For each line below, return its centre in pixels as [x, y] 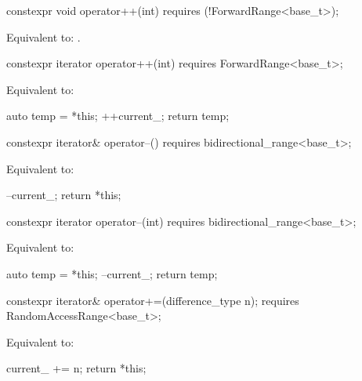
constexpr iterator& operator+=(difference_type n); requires [153, 300]
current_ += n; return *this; [76, 368]
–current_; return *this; [64, 195]
